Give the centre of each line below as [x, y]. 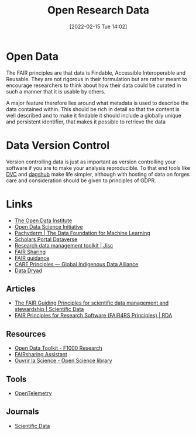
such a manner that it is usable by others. [56, 91]
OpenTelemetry [33, 393]
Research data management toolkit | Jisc [64, 245]
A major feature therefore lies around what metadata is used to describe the [97, 103]
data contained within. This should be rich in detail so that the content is [93, 109]
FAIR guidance [32, 258]
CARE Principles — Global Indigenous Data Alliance [76, 264]
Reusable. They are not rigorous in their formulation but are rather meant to [97, 79]
